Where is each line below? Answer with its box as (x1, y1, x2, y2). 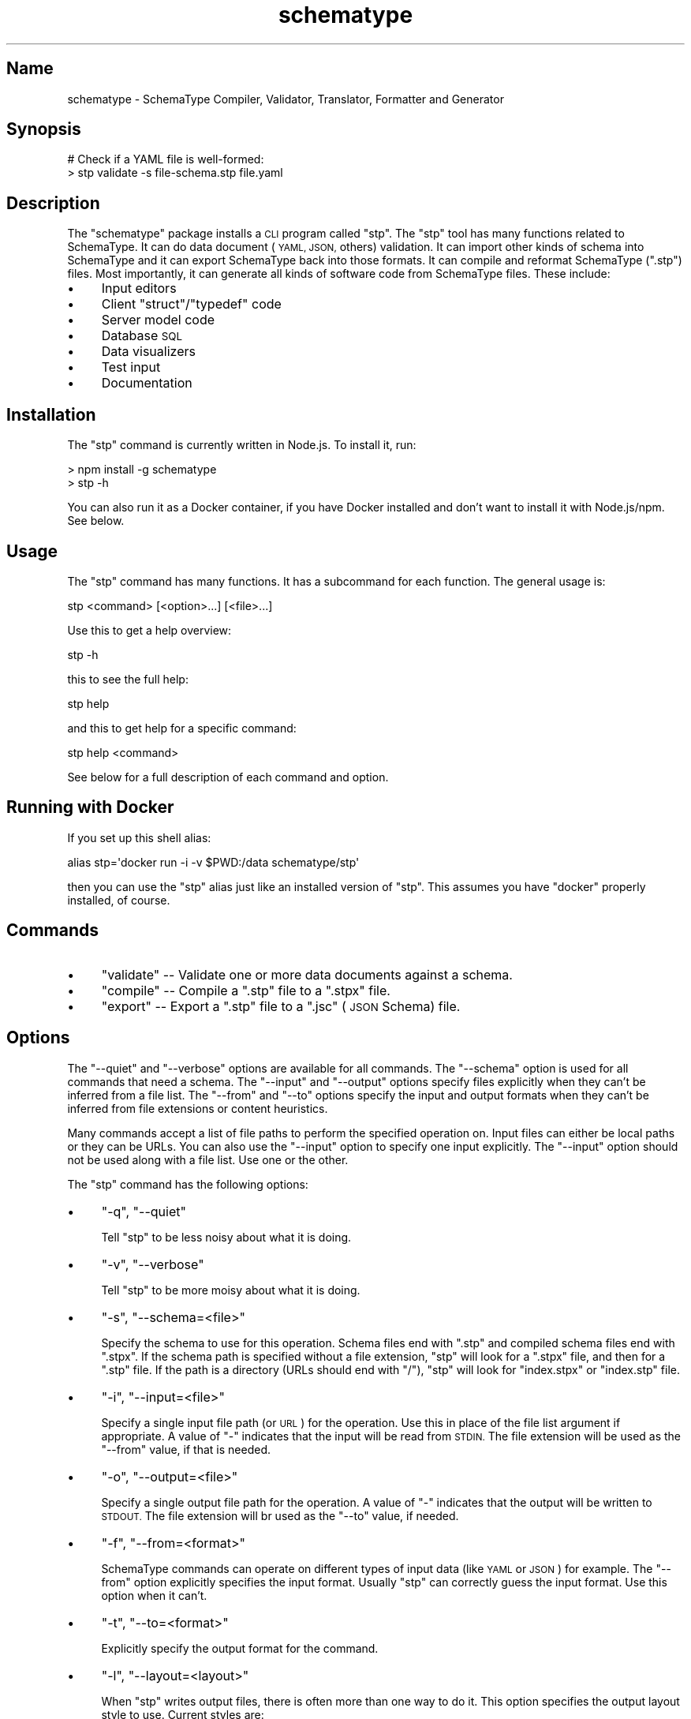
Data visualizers (101, 343, 196, 360)
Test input (101, 359, 161, 376)
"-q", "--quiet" (101, 1203, 186, 1219)
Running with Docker (6, 797, 174, 818)
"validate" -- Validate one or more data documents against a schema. (101, 966, 513, 983)
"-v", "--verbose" (101, 1256, 204, 1272)
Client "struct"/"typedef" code (101, 296, 282, 313)
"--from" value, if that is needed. (101, 1442, 271, 1456)
